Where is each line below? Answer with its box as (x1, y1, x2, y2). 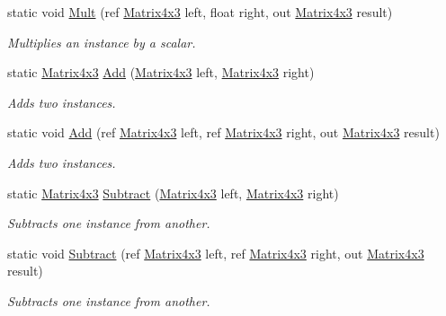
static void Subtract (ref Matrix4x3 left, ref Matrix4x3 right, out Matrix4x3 (7, 243, 424, 262)
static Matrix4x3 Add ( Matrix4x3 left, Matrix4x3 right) (7, 63, 315, 82)
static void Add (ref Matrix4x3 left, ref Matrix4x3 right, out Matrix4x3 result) (7, 123, 440, 142)
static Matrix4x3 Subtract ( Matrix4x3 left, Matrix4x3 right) (7, 183, 339, 202)
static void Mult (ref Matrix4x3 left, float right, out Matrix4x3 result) (7, 3, 393, 21)
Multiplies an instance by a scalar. (7, 32, 196, 51)
